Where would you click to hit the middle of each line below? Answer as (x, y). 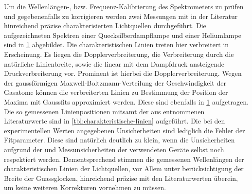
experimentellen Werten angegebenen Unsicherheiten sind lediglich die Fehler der (125, 130)
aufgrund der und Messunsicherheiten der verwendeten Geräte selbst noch (114, 149)
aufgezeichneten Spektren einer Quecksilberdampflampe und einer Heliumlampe (123, 35)
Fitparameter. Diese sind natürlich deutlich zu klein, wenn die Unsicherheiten (119, 140)
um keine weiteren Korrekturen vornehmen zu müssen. (85, 187)
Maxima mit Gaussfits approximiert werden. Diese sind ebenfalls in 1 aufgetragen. (126, 101)
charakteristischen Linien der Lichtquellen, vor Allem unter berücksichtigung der (124, 168)
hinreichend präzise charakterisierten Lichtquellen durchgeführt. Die (105, 26)
